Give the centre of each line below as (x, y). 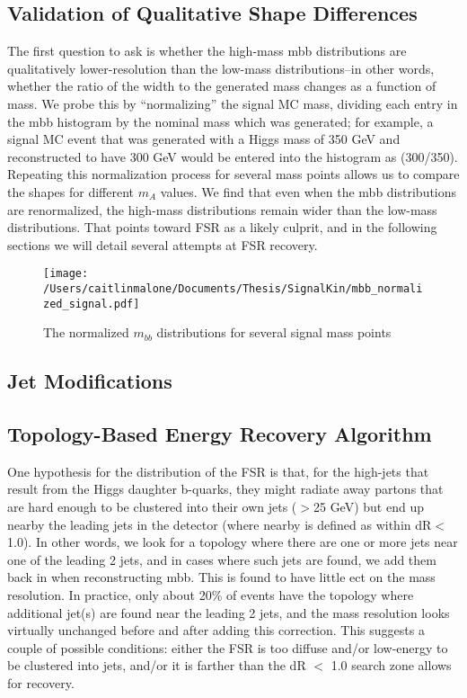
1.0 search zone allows (391, 665)
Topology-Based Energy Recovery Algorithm (220, 434)
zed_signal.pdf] (92, 304)
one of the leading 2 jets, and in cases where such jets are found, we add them (222, 559)
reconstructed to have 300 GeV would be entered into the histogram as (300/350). (233, 156)
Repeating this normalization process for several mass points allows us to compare (233, 174)
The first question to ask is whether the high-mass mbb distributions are (207, 51)
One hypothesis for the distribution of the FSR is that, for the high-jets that (218, 471)
